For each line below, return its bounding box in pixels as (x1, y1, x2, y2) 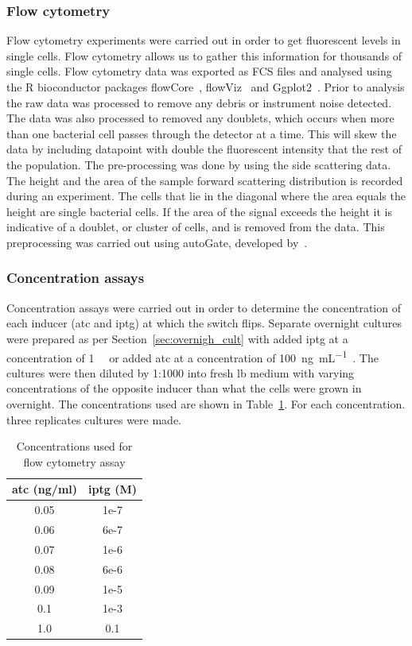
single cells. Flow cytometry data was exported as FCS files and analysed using (6, 63, 392, 79)
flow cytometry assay (23, 453, 126, 470)
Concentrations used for (16, 438, 133, 455)
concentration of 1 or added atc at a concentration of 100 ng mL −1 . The (6, 346, 379, 366)
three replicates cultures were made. (6, 411, 181, 427)
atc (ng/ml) (12, 481, 78, 497)
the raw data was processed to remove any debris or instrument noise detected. (6, 94, 392, 110)
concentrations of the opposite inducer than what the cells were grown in (6, 380, 362, 396)
